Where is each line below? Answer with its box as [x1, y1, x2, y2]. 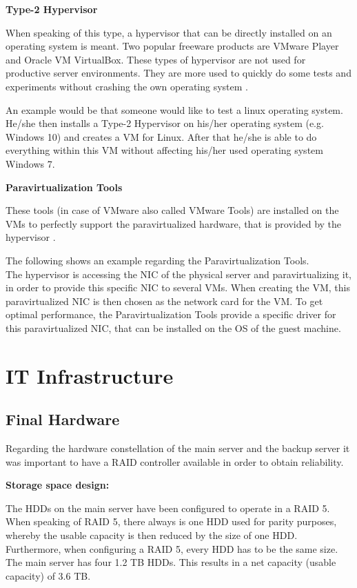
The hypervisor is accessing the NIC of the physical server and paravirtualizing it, [6, 266, 351, 281]
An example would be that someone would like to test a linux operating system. [6, 102, 343, 117]
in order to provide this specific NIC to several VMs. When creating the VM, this [6, 280, 350, 295]
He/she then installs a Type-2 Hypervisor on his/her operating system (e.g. [6, 116, 324, 130]
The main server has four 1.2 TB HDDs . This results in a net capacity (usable [6, 555, 336, 569]
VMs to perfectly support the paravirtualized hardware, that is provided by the [6, 216, 342, 231]
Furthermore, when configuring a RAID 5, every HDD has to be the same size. [6, 541, 338, 556]
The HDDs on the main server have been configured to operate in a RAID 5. [6, 500, 330, 515]
